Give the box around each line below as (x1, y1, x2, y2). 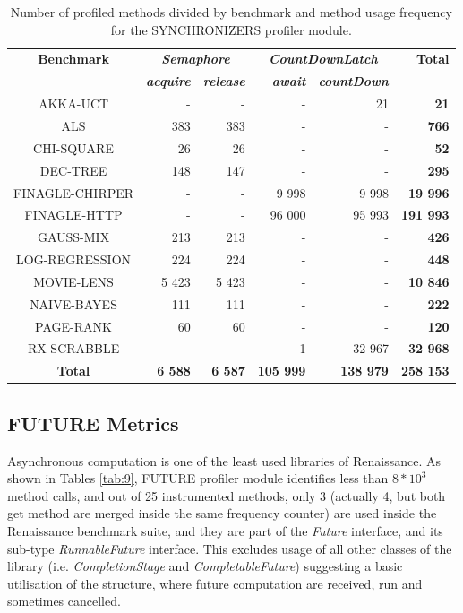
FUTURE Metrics (7, 409, 179, 436)
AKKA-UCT (38, 94, 109, 113)
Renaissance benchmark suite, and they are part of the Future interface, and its (7, 521, 443, 540)
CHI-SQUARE (33, 138, 114, 157)
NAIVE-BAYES (30, 294, 117, 313)
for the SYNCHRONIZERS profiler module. (110, 20, 352, 39)
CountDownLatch (268, 49, 378, 68)
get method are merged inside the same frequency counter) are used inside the (7, 504, 437, 522)
